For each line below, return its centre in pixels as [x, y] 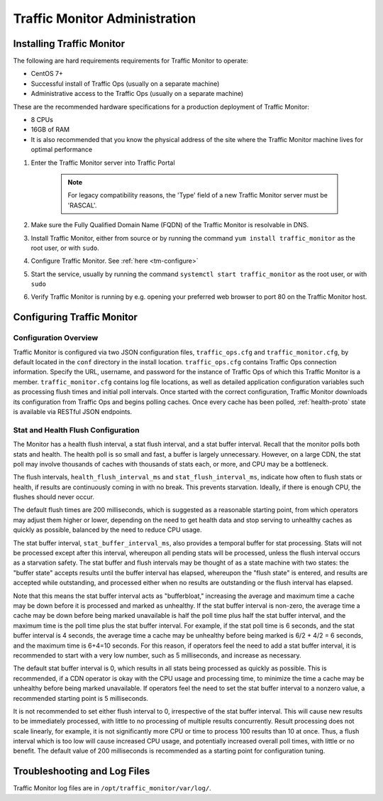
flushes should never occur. [54, 497]
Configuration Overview [56, 338]
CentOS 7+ [47, 74]
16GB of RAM [50, 130]
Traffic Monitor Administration [105, 18]
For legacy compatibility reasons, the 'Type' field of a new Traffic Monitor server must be [198, 195]
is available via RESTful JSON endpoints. [73, 411]
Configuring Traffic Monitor [76, 317]
